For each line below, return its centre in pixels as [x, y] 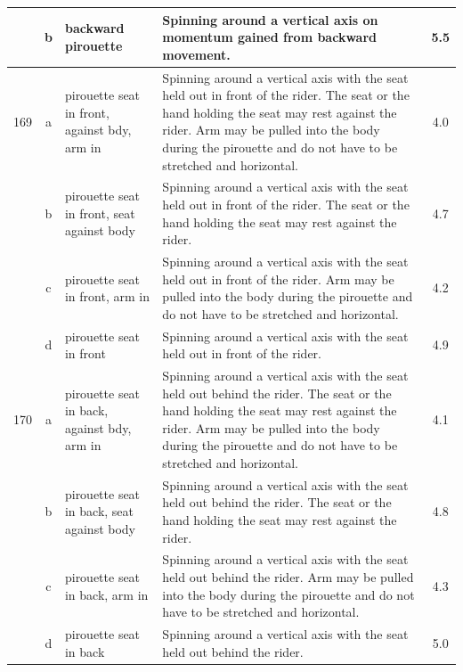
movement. [196, 54]
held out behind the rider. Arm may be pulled [288, 577]
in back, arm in [106, 594]
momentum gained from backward [269, 37]
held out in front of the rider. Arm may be [278, 279]
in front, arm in [107, 296]
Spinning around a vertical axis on [270, 19]
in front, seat [100, 213]
